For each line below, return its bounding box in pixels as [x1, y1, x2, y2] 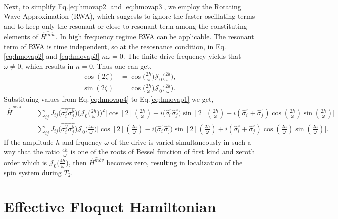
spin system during [4, 167, 62, 177]
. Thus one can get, [92, 60, 152, 71]
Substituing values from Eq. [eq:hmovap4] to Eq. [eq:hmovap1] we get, [4, 94, 214, 104]
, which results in [21, 60, 74, 71]
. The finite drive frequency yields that [123, 51, 241, 61]
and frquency [62, 136, 102, 147]
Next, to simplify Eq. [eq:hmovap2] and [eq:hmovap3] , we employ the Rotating [4, 1, 241, 11]
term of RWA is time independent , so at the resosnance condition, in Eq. [4, 41, 226, 51]
